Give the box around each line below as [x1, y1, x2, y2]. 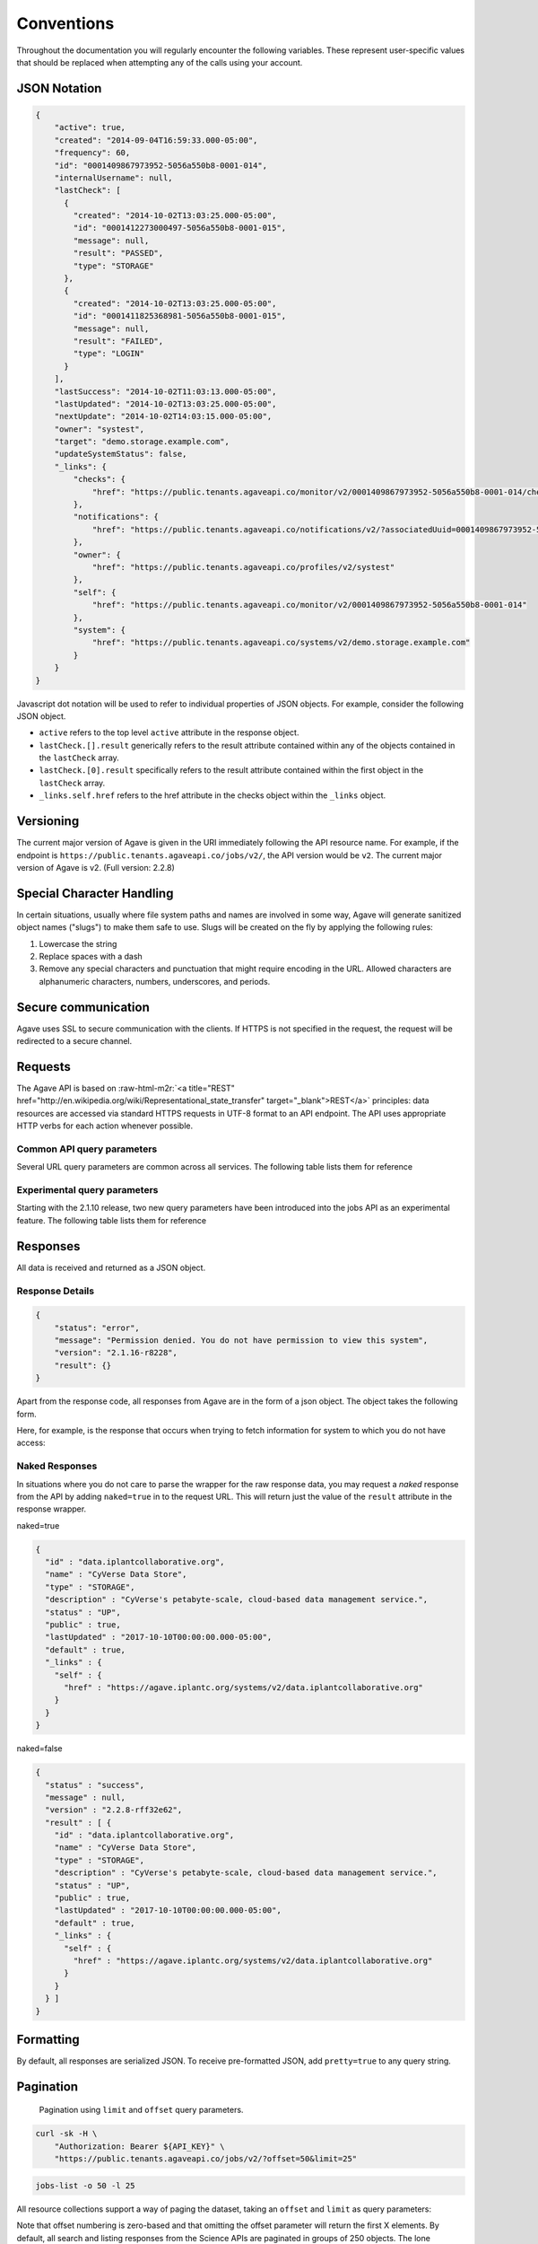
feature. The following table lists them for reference [16, 1214, 206, 1225]
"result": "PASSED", [73, 248, 164, 259]
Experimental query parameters [16, 1184, 159, 1197]
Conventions [16, 13, 115, 33]
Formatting [16, 2031, 80, 2047]
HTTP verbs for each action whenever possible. [16, 1120, 194, 1131]
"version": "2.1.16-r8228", [54, 1347, 178, 1358]
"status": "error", [54, 1322, 141, 1333]
